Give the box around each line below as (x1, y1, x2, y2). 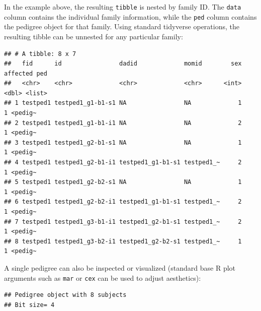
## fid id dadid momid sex (4, 60, 242, 68)
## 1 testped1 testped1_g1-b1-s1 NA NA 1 (4, 99, 242, 107)
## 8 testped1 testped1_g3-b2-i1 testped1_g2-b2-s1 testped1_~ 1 (4, 237, 242, 245)
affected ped (4, 70, 47, 77)
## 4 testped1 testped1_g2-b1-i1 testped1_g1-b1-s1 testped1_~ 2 (4, 159, 242, 166)
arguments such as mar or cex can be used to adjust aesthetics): (4, 272, 201, 283)
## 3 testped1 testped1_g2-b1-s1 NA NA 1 (4, 139, 242, 146)
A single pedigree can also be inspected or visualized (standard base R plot (4, 262, 236, 273)
